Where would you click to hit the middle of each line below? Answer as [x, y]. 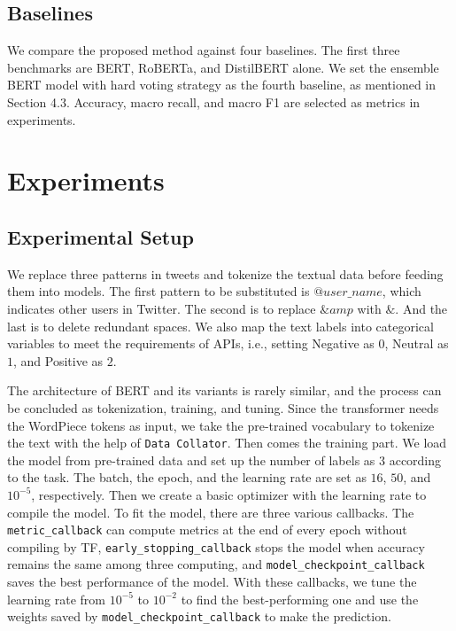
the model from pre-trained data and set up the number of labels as [191, 460]
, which [402, 291]
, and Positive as [58, 360]
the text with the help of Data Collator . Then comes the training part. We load [227, 443]
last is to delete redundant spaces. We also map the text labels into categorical [220, 326]
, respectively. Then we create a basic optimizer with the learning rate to [229, 494]
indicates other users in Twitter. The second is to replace [162, 308]
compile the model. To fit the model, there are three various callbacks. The [211, 512]
